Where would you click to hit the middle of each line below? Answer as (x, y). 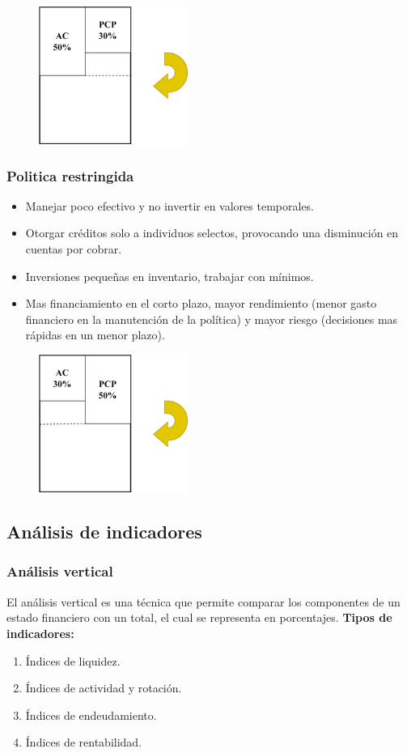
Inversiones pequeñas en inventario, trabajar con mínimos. (170, 276)
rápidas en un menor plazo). (95, 335)
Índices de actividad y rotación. (104, 688)
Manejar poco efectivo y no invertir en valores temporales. (170, 205)
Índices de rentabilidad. (84, 742)
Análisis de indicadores (104, 532)
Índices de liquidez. (73, 660)
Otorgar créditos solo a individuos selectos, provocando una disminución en (212, 233)
